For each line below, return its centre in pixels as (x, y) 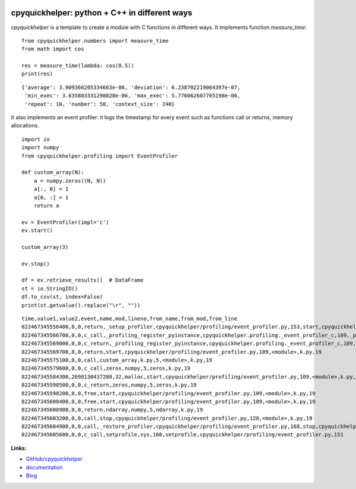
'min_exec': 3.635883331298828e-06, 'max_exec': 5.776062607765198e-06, (133, 96)
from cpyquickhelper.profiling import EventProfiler (100, 156)
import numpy (40, 148)
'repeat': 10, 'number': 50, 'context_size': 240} (100, 104)
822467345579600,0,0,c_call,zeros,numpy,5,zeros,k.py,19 (106, 368)
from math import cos (53, 49)
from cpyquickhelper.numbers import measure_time (95, 41)
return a (46, 205)
